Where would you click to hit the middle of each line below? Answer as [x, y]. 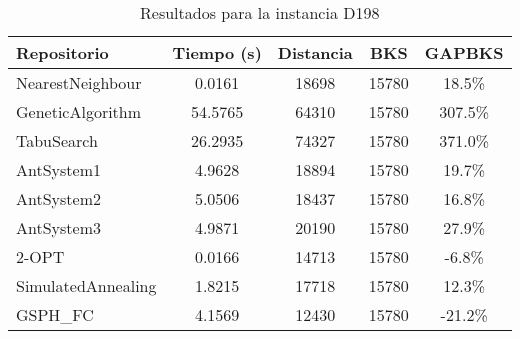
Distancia [315, 52]
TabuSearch [57, 140]
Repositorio [62, 52]
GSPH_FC [55, 314]
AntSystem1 [58, 169]
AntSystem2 [58, 198]
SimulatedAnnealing [86, 285]
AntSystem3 [58, 227]
